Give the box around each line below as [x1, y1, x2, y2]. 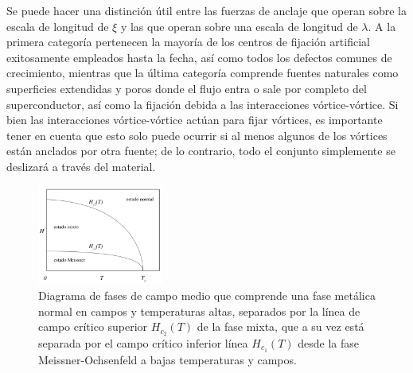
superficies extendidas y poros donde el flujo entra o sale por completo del [6, 80, 367, 96]
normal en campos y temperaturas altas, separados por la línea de [38, 302, 360, 319]
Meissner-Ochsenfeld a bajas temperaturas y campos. [38, 351, 297, 367]
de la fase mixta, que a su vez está [197, 318, 364, 335]
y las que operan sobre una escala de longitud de [120, 17, 358, 34]
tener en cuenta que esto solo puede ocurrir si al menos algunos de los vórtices [6, 126, 388, 143]
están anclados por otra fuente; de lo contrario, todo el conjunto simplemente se [6, 142, 395, 159]
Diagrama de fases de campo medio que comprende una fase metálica [38, 286, 376, 303]
